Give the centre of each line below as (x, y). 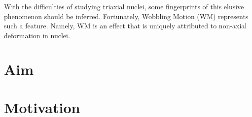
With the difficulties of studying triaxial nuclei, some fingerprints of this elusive (124, 6)
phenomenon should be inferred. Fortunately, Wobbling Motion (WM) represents (126, 16)
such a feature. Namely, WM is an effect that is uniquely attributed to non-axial (126, 26)
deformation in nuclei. (37, 35)
